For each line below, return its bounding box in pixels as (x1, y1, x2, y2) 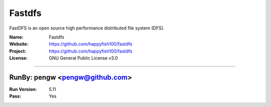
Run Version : (9, 86, 37, 92)
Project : (9, 48, 27, 54)
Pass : (9, 93, 22, 99)
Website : (9, 41, 29, 47)
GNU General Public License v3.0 (49, 55, 118, 61)
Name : (9, 34, 24, 40)
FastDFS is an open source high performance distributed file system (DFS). (9, 25, 165, 31)
